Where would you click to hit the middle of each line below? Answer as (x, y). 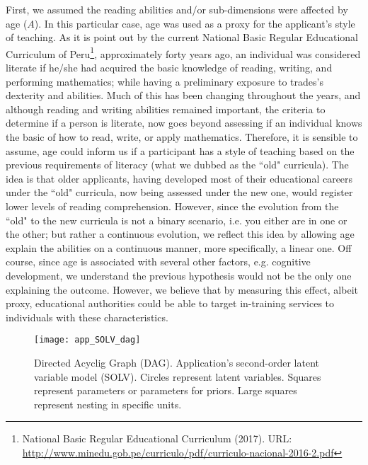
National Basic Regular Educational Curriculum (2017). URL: (157, 438)
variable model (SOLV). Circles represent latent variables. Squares (178, 376)
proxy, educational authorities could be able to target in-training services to (170, 303)
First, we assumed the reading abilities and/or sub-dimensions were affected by (177, 9)
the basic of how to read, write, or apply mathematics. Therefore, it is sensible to (182, 137)
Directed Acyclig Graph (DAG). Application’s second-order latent (177, 362)
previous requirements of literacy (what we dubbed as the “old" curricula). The (177, 165)
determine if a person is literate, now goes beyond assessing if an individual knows (184, 123)
